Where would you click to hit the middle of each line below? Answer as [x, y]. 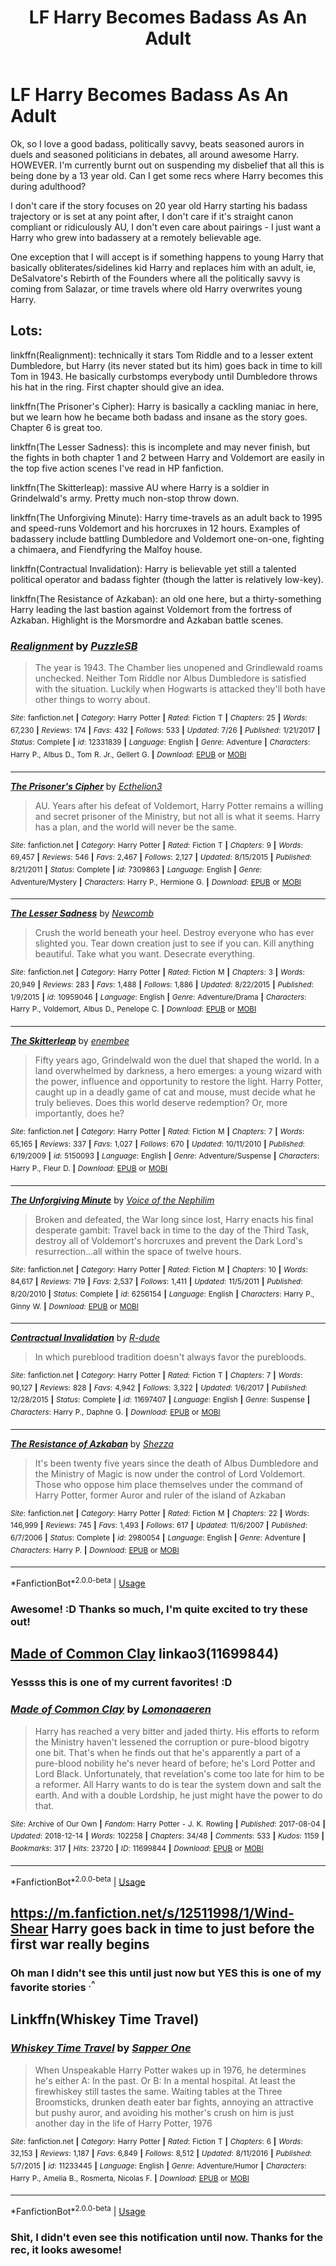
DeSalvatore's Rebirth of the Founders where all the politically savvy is [155, 278]
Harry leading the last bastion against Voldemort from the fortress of [151, 609]
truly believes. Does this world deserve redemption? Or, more [161, 1102]
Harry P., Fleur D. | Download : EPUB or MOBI [89, 1168]
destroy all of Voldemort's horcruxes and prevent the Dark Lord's [168, 1240]
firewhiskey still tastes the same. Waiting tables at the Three [158, 2091]
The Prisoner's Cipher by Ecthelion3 [86, 786]
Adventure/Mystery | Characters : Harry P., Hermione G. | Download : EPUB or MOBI [156, 882]
